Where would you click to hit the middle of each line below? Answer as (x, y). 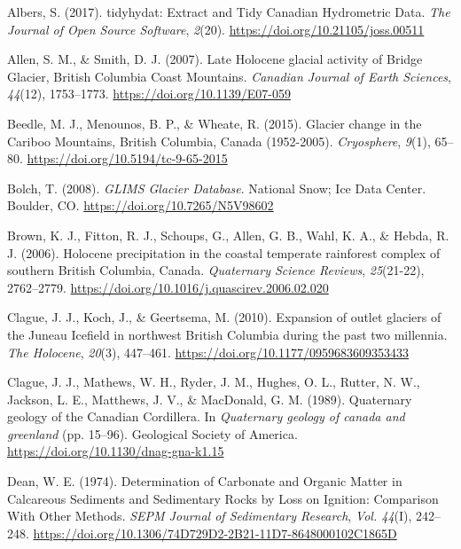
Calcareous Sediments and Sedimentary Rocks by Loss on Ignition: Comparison (223, 498)
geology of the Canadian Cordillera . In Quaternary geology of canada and (206, 416)
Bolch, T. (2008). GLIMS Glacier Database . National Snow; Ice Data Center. (217, 188)
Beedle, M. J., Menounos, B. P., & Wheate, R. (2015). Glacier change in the (215, 123)
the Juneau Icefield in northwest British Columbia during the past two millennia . (227, 334)
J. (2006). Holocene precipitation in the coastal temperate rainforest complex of (224, 252)
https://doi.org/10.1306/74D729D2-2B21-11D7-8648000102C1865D (215, 533)
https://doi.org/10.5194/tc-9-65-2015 (127, 158)
